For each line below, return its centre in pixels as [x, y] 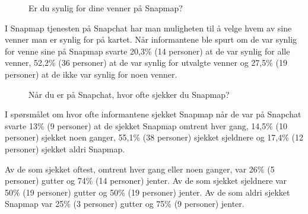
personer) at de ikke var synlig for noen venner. [91, 74]
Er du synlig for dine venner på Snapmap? [106, 8]
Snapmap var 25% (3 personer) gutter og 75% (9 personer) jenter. [125, 204]
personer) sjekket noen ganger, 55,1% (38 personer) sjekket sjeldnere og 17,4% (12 [154, 137]
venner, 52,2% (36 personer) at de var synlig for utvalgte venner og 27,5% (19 [146, 63]
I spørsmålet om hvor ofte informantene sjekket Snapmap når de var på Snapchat [153, 114]
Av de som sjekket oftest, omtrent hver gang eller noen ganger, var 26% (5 [140, 169]
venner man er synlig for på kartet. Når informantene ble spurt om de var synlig [151, 39]
